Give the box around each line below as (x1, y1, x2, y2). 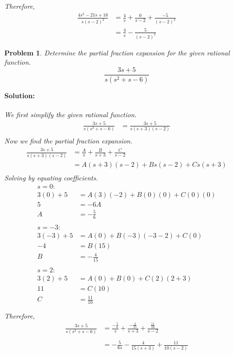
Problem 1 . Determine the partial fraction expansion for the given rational (4, 47, 230, 57)
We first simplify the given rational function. (4, 109, 137, 120)
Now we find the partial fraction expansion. (4, 136, 133, 146)
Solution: (4, 90, 35, 100)
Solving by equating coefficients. (4, 172, 98, 182)
